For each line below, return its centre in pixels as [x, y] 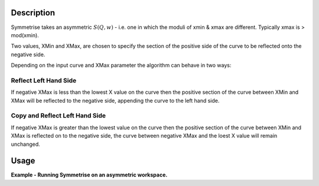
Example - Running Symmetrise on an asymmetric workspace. [89, 175]
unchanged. [26, 144]
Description [33, 13]
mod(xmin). [25, 35]
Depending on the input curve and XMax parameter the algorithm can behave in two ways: [121, 66]
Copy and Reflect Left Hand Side [58, 116]
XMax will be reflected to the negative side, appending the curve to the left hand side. [115, 100]
